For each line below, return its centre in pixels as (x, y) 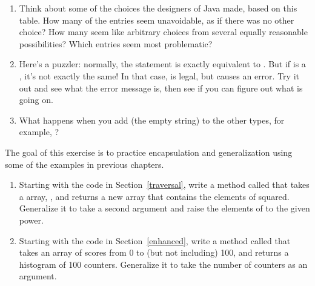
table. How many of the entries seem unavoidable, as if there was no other (157, 20)
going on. (36, 100)
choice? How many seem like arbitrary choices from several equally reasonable (163, 32)
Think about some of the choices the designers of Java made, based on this (158, 8)
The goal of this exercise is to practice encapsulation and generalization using (149, 152)
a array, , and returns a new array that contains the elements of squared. (154, 196)
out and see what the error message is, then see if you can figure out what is (161, 88)
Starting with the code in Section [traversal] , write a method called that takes (164, 185)
